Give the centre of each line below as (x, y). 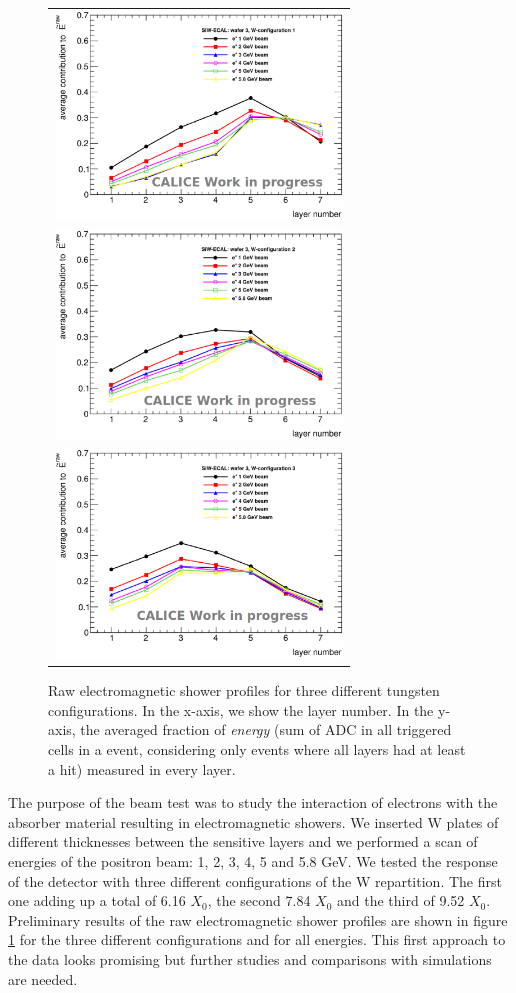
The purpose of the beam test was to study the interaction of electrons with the (253, 802)
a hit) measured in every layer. (142, 768)
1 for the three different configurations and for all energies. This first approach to (257, 939)
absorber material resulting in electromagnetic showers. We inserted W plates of (253, 821)
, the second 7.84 (259, 900)
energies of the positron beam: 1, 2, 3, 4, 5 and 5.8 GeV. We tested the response (253, 861)
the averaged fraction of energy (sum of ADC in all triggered (266, 729)
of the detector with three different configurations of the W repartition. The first (255, 880)
